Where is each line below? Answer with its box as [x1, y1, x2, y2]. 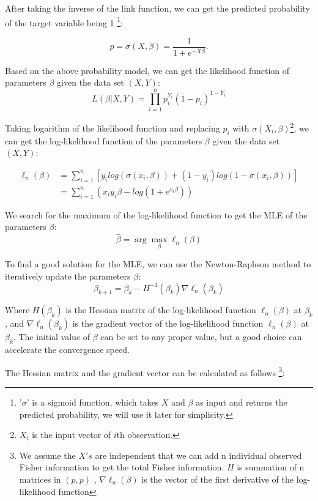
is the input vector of [32, 428, 111, 441]
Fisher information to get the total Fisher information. [19, 461, 224, 473]
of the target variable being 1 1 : [5, 14, 123, 29]
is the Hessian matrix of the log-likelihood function [65, 303, 256, 316]
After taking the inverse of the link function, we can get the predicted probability [5, 2, 310, 14]
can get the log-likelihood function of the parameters [5, 134, 202, 147]
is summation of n [237, 461, 305, 473]
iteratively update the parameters [5, 270, 131, 283]
